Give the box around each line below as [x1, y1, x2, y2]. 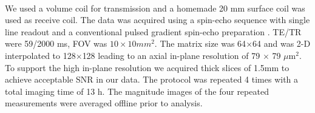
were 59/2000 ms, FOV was [5, 37, 107, 50]
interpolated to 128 [5, 49, 76, 61]
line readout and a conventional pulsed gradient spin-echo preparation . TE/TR [5, 25, 302, 38]
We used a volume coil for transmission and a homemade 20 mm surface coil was [5, 1, 305, 14]
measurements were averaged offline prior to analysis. [5, 97, 203, 109]
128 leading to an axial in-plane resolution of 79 [82, 49, 260, 61]
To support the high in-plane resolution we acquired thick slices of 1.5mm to [5, 61, 290, 74]
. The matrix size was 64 [154, 37, 246, 50]
